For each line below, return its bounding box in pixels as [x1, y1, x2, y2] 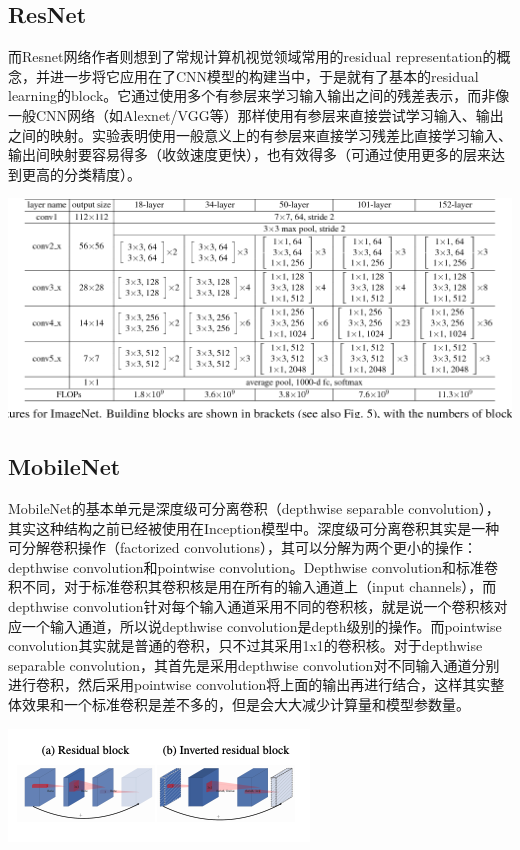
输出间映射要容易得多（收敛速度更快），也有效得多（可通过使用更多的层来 [8, 144, 491, 165]
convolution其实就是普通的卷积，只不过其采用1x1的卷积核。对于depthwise [8, 635, 483, 656]
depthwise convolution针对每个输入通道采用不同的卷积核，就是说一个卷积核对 [8, 596, 508, 617]
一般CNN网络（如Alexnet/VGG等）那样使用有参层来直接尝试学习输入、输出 [8, 104, 504, 125]
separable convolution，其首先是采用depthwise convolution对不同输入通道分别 [8, 654, 500, 675]
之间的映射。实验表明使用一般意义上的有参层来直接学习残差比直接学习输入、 [8, 124, 512, 145]
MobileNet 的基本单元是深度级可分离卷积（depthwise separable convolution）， [8, 498, 500, 519]
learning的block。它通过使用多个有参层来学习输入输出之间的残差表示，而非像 [8, 85, 510, 106]
